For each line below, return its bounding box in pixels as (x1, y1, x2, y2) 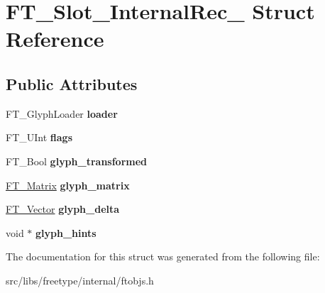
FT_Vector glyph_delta (6, 201, 120, 216)
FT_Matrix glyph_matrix (6, 177, 130, 192)
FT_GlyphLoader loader (6, 106, 118, 121)
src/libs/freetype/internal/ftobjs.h (6, 272, 154, 287)
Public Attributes (6, 72, 138, 94)
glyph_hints (35, 225, 97, 240)
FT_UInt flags (6, 130, 72, 145)
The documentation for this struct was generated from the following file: (6, 249, 320, 264)
